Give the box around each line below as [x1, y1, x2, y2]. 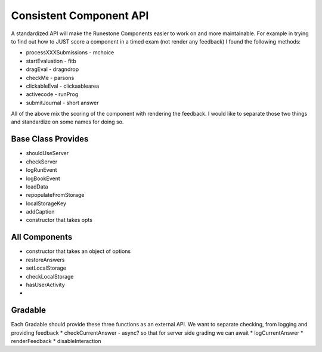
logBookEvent [26, 175, 61, 182]
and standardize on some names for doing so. [11, 118, 124, 125]
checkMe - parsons [26, 74, 75, 81]
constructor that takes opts [26, 217, 92, 224]
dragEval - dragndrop [26, 66, 79, 73]
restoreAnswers [26, 256, 65, 263]
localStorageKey [26, 200, 67, 207]
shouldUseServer [26, 150, 69, 157]
